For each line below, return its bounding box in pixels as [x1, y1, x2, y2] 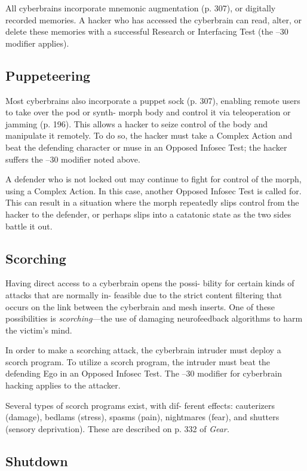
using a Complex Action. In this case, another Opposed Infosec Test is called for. [5, 184, 302, 197]
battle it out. [5, 219, 53, 232]
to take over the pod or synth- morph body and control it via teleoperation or [5, 106, 291, 118]
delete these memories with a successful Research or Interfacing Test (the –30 [5, 25, 288, 38]
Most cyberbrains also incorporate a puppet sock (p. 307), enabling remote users [5, 94, 300, 106]
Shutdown [5, 451, 68, 470]
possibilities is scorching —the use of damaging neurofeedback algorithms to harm [5, 312, 303, 325]
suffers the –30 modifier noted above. [5, 152, 140, 165]
